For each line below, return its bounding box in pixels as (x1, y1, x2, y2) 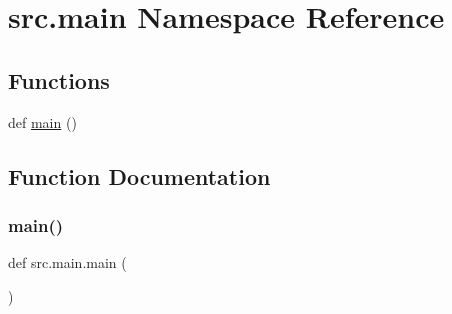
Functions (8, 64, 110, 95)
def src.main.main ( (8, 252, 127, 273)
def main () (8, 111, 77, 132)
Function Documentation (8, 160, 271, 191)
